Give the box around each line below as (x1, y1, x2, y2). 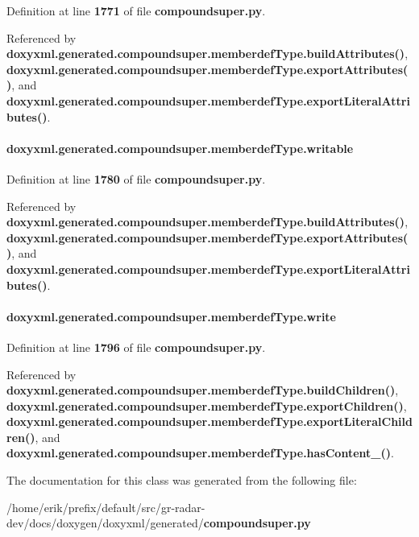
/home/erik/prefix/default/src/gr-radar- (6, 498, 205, 515)
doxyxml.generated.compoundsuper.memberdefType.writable (6, 139, 354, 156)
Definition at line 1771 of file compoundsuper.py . (6, 2, 266, 19)
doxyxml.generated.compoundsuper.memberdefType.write (6, 308, 336, 324)
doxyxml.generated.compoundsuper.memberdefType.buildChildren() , (6, 382, 399, 399)
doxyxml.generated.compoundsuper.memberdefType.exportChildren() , (6, 397, 407, 414)
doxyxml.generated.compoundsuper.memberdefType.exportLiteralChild (6, 413, 413, 430)
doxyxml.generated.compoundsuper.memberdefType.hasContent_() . (6, 444, 394, 461)
